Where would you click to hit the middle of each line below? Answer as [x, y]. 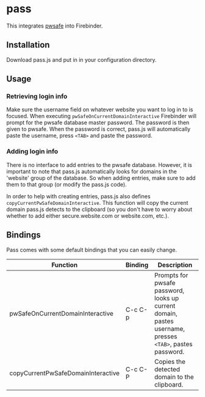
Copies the [170, 362]
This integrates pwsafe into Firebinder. [55, 26]
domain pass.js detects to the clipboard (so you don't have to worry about [99, 209]
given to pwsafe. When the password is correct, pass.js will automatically [99, 129]
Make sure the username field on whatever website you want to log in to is [100, 109]
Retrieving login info [37, 97]
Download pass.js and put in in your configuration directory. [81, 59]
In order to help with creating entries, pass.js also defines [78, 196]
